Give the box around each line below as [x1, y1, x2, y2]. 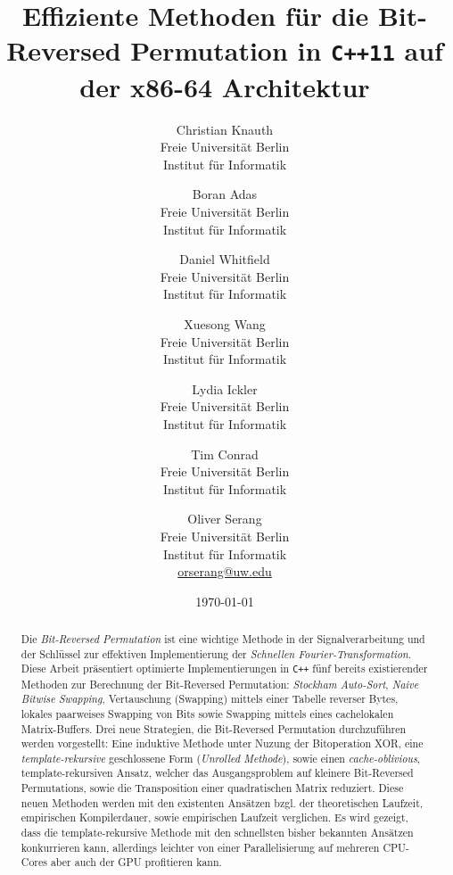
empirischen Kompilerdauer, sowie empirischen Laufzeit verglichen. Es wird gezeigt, [21, 810, 408, 825]
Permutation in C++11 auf [130, 32, 443, 69]
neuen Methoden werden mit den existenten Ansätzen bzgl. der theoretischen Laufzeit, [21, 795, 424, 810]
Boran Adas [192, 185, 258, 203]
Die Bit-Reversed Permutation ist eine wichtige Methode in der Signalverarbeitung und [21, 631, 425, 647]
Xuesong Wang [184, 314, 266, 333]
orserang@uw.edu [177, 562, 272, 581]
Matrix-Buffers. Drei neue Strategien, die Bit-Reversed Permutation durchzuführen [21, 721, 407, 736]
